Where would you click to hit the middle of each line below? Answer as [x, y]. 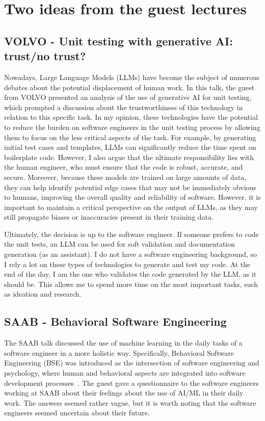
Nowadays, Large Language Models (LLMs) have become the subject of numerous [132, 77]
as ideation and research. [43, 294]
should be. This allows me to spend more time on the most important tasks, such [131, 284]
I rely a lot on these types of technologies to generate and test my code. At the [127, 264]
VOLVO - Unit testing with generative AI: [118, 41]
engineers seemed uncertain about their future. [77, 413]
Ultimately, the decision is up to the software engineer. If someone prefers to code [131, 234]
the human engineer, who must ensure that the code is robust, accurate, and [124, 167]
